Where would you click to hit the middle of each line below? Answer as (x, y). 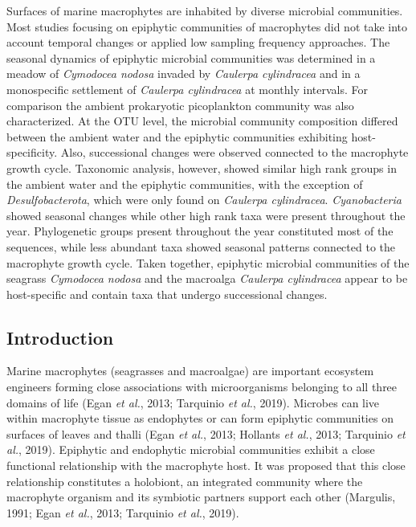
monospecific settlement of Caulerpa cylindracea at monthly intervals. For (188, 89)
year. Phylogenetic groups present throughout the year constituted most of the (200, 231)
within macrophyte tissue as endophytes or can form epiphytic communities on (200, 418)
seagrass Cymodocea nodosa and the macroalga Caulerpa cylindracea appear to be (207, 278)
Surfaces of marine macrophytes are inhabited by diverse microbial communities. (205, 10)
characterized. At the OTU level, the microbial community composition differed (202, 121)
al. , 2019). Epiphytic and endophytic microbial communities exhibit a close (191, 449)
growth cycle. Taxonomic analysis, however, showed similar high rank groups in (202, 167)
